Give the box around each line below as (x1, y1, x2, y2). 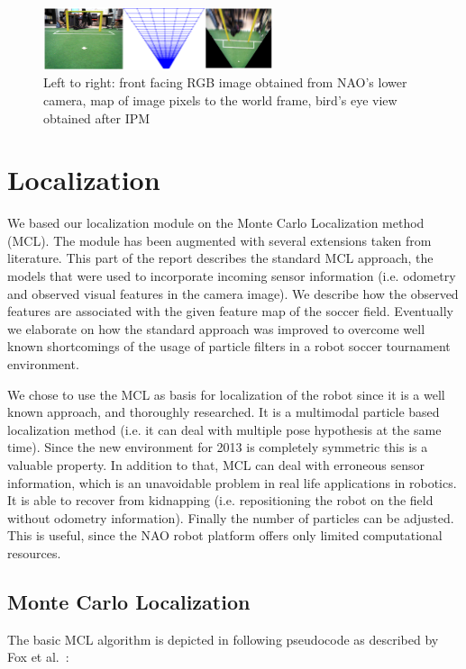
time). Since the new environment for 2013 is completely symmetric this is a (7, 438, 428, 457)
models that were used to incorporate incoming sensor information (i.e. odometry (7, 267, 456, 285)
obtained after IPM (43, 108, 151, 127)
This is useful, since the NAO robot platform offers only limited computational (7, 526, 443, 545)
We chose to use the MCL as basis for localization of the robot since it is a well (7, 384, 445, 403)
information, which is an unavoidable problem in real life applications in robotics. (7, 473, 457, 492)
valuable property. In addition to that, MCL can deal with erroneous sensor (7, 455, 425, 474)
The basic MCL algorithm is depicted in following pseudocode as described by (7, 629, 439, 648)
